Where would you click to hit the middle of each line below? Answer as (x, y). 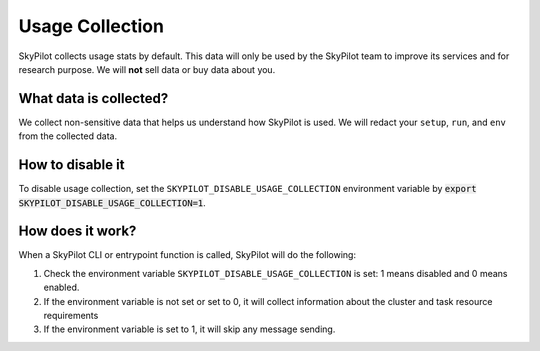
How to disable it (71, 165)
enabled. (61, 287)
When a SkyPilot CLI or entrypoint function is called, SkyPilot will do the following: (187, 255)
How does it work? (77, 231)
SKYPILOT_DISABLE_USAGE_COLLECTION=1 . (112, 202)
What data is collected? (93, 98)
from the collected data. (68, 136)
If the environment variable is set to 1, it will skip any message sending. (189, 329)
